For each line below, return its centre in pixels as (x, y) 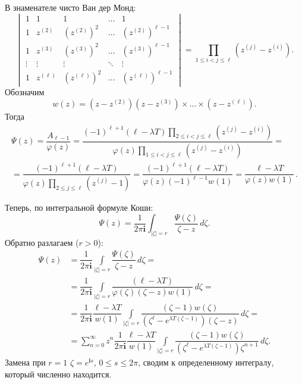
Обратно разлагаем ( (42, 242)
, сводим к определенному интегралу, (206, 362)
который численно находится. (58, 374)
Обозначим (25, 92)
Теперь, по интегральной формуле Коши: (79, 207)
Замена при (25, 362)
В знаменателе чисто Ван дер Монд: (70, 7)
